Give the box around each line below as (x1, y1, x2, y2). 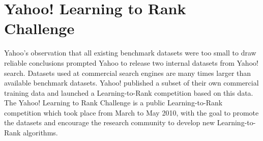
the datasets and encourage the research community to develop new (4, 117, 215, 128)
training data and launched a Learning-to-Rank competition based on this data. (4, 87, 253, 98)
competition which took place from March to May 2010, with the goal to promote (4, 107, 259, 118)
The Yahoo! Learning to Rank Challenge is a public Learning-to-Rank (4, 97, 223, 108)
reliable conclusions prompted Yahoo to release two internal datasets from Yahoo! (4, 57, 258, 68)
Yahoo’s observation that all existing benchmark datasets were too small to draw (4, 47, 256, 58)
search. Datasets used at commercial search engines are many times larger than (4, 67, 251, 78)
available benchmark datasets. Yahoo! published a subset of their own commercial (4, 77, 259, 88)
